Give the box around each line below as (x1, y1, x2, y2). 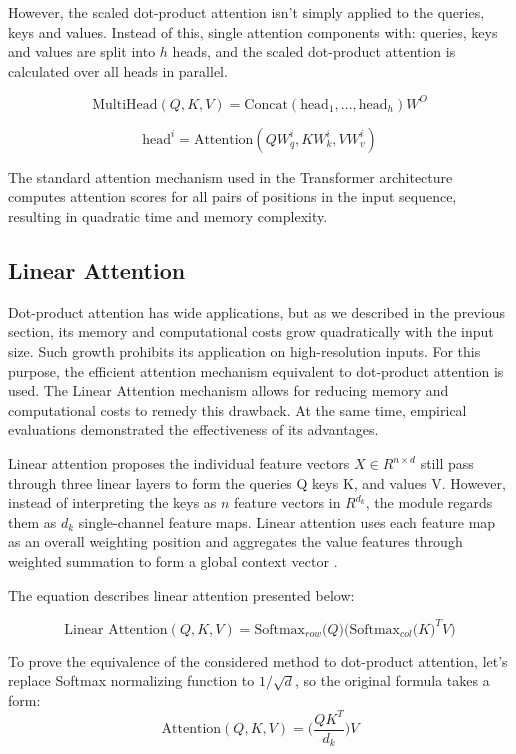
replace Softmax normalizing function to (8, 670, 255, 691)
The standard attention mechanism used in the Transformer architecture (8, 166, 453, 187)
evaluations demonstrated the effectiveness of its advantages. (8, 419, 379, 440)
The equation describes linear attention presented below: (8, 584, 355, 605)
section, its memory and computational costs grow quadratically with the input (8, 321, 494, 342)
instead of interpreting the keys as (8, 492, 217, 513)
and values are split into (8, 41, 156, 62)
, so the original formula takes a (295, 670, 490, 691)
